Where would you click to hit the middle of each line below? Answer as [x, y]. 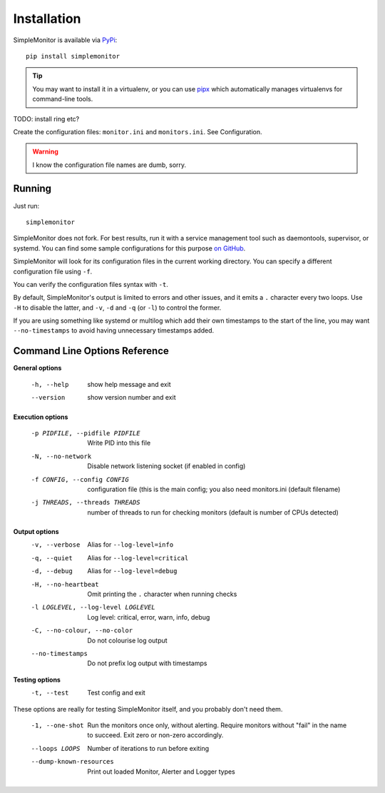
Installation [47, 19]
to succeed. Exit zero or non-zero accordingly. [155, 735]
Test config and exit [116, 693]
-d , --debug [52, 571]
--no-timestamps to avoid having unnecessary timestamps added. [113, 330]
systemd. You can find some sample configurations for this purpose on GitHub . [129, 248]
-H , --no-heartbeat [65, 584]
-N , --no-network [61, 456]
